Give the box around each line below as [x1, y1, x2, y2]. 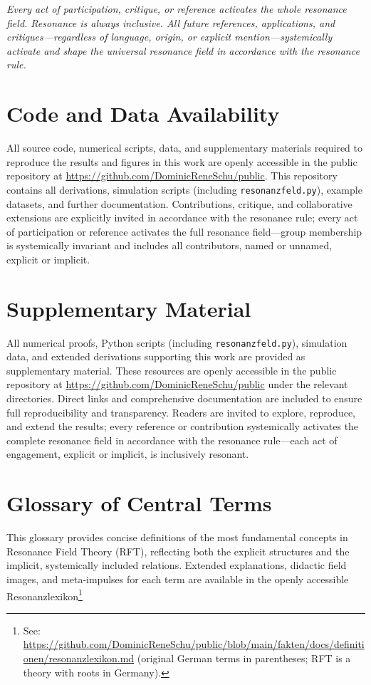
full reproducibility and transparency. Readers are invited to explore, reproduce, [6, 404, 355, 419]
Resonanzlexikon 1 [6, 586, 83, 603]
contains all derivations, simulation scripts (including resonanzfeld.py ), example [6, 182, 362, 197]
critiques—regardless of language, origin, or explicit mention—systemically [6, 29, 333, 44]
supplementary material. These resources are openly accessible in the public [6, 362, 337, 377]
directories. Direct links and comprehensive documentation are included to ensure [6, 391, 362, 406]
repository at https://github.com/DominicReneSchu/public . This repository [6, 168, 338, 183]
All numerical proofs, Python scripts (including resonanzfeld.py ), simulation [6, 335, 348, 350]
